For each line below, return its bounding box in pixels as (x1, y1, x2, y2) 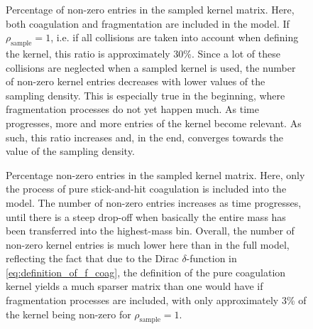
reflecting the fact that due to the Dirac (6, 251, 179, 266)
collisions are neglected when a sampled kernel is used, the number (6, 60, 296, 75)
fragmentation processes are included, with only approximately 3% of (6, 293, 307, 308)
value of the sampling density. (6, 144, 135, 158)
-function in (186, 251, 237, 266)
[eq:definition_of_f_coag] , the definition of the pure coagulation (6, 264, 286, 279)
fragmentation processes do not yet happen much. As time (6, 102, 259, 117)
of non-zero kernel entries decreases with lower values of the (6, 74, 265, 89)
